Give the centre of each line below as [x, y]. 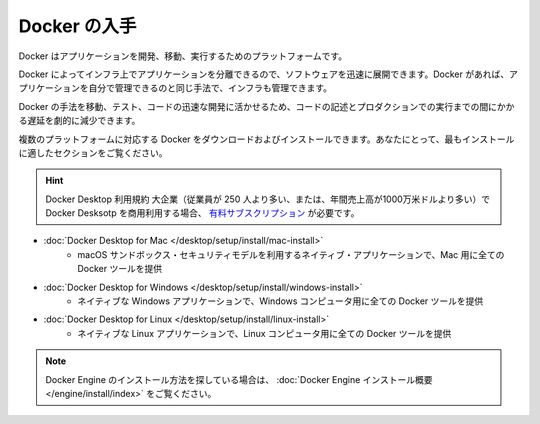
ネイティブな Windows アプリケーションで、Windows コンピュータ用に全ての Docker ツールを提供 [280, 301]
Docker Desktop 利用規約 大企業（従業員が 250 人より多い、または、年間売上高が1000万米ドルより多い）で [268, 199]
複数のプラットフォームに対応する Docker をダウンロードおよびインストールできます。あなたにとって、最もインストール [266, 139]
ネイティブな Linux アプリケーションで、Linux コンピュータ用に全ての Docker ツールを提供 [264, 333]
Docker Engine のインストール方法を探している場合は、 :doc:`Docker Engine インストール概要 [239, 379]
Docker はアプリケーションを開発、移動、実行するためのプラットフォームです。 [183, 56]
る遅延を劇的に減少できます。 [79, 121]
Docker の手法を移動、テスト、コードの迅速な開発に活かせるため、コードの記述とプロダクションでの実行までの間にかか [266, 106]
